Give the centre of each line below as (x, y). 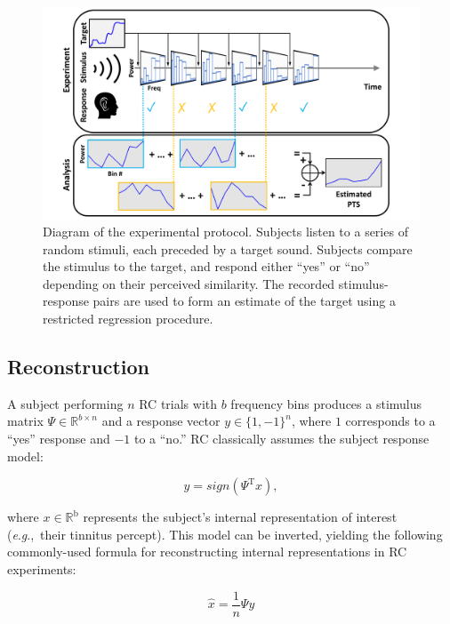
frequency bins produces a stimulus (326, 403)
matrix (25, 421)
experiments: (42, 569)
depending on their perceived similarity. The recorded (189, 283)
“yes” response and (59, 439)
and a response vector (161, 421)
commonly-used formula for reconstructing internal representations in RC (207, 552)
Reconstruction (79, 367)
